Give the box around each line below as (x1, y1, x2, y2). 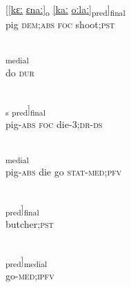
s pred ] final (6, 101, 46, 118)
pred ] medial (6, 253, 48, 269)
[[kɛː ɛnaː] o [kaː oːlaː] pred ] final (6, 2, 125, 18)
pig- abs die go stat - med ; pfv (6, 164, 122, 179)
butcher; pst (6, 216, 54, 231)
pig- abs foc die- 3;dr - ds (6, 116, 103, 131)
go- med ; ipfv (6, 268, 54, 283)
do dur (6, 65, 34, 79)
